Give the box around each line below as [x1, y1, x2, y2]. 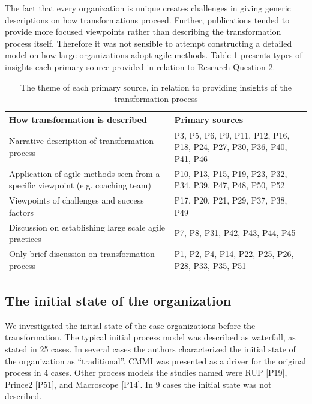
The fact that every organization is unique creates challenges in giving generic [5, 2, 291, 14]
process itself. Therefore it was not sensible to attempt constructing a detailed [5, 37, 292, 49]
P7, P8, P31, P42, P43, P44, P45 [174, 226, 296, 239]
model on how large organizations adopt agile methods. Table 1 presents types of [5, 49, 302, 61]
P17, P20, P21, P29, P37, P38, [174, 194, 287, 207]
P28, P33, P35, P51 [174, 259, 247, 271]
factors [9, 205, 34, 218]
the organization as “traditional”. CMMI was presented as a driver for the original [5, 354, 306, 367]
